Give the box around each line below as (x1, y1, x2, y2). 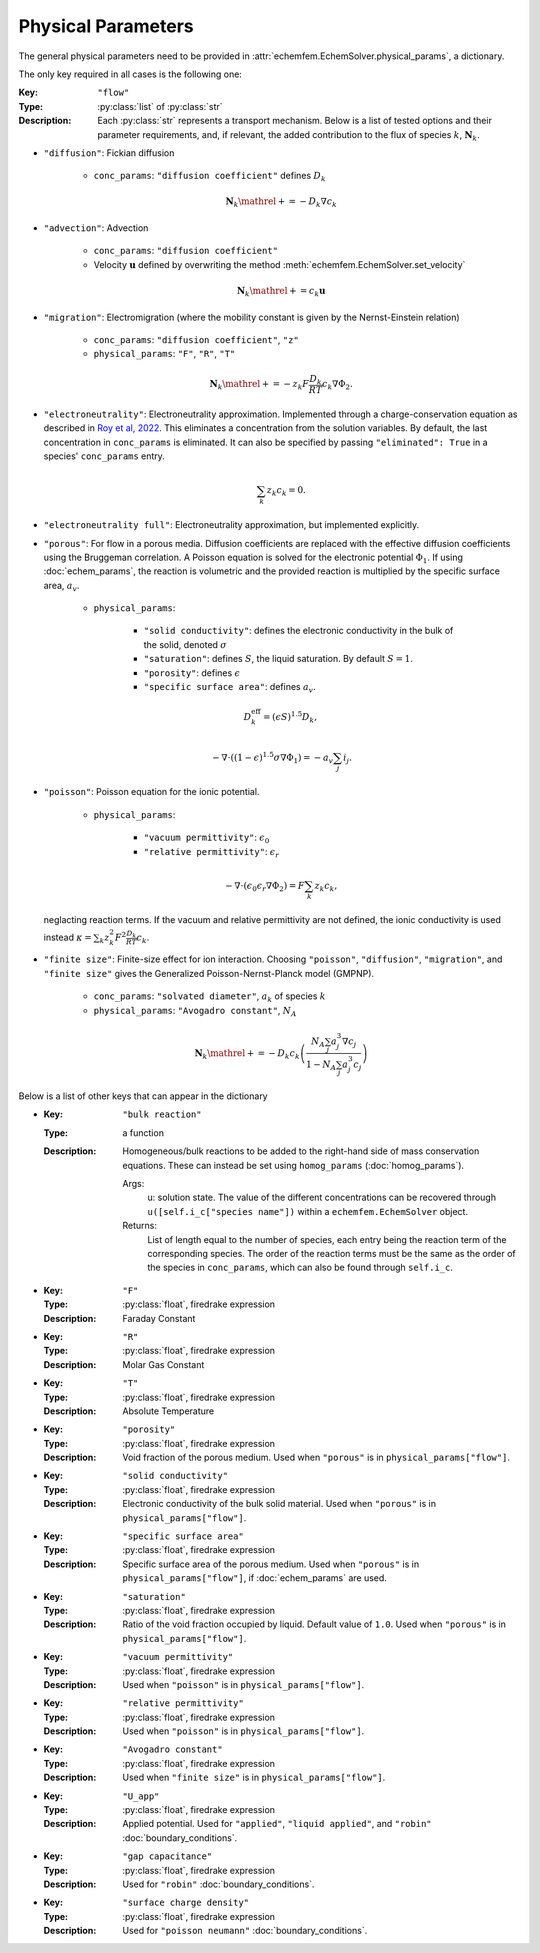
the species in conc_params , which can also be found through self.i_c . (147, 1261, 454, 1274)
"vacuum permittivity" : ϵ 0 (143, 831, 270, 845)
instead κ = (43, 931, 92, 943)
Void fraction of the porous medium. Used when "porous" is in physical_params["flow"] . (122, 1451, 510, 1464)
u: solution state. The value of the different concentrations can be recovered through (147, 1191, 497, 1204)
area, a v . (43, 579, 80, 594)
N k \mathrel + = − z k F (209, 378, 310, 392)
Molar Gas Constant (122, 1358, 205, 1370)
